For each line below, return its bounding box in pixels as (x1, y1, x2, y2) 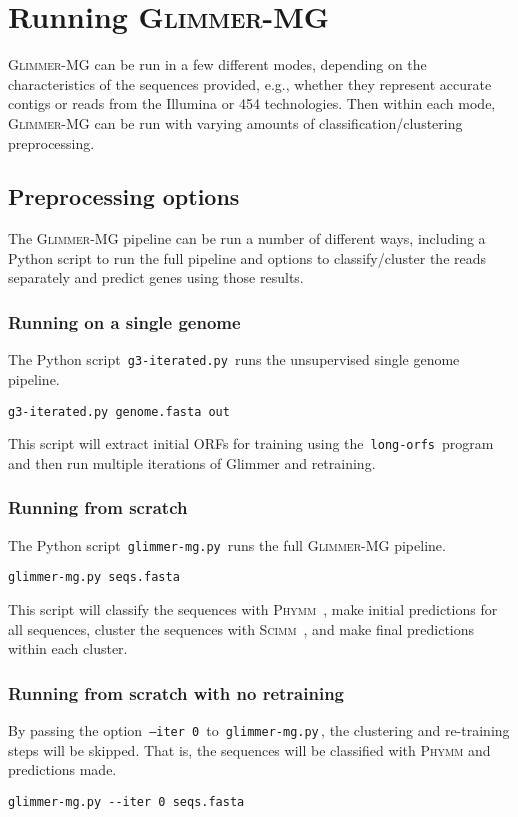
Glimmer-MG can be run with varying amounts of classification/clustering (8, 112, 463, 133)
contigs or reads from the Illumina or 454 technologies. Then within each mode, (8, 93, 496, 114)
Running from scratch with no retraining (8, 680, 345, 705)
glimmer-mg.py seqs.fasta (8, 570, 180, 585)
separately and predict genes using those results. (8, 267, 304, 288)
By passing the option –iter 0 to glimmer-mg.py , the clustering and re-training (8, 719, 510, 740)
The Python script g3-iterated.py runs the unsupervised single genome (8, 349, 460, 370)
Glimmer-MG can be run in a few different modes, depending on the (8, 54, 427, 75)
